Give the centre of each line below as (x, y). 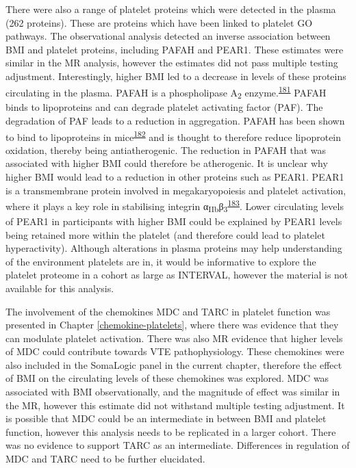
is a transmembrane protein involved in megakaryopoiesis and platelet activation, (176, 190)
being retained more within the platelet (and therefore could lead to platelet (165, 234)
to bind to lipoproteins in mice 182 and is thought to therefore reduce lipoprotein (174, 135)
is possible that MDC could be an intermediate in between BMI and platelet (166, 418)
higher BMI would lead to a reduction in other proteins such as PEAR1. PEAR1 (175, 176)
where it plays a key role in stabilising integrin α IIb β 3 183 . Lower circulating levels (175, 206)
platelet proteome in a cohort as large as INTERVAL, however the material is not (177, 275)
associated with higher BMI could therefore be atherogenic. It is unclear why (167, 163)
